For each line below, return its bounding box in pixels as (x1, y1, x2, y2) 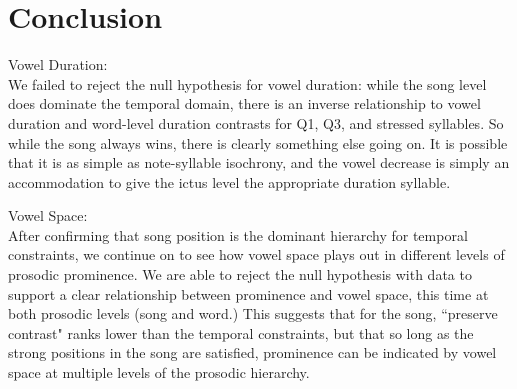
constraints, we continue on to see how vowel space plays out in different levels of (8, 244, 505, 265)
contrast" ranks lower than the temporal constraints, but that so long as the (8, 322, 474, 343)
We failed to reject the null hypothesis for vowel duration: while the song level (8, 73, 487, 94)
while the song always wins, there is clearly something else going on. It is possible (8, 132, 508, 153)
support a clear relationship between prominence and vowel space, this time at (8, 283, 489, 304)
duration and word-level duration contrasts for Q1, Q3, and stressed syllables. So (8, 112, 504, 133)
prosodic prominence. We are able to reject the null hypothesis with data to (8, 264, 472, 285)
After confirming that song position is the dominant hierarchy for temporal (8, 224, 468, 245)
